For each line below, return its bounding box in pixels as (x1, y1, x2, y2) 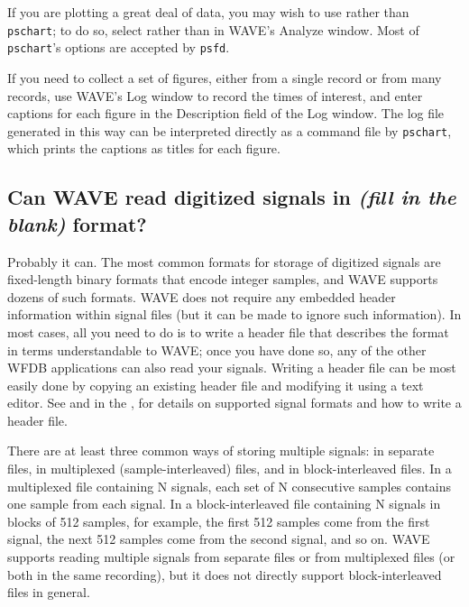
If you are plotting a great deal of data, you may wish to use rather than (7, 3, 409, 21)
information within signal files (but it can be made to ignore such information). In (7, 305, 462, 324)
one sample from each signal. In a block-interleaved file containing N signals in (7, 494, 441, 513)
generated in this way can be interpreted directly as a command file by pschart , (7, 121, 452, 140)
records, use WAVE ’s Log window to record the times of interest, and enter (7, 86, 423, 105)
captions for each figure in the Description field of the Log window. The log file (7, 104, 445, 123)
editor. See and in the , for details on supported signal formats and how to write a (7, 393, 462, 412)
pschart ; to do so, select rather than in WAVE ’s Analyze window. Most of (7, 20, 419, 39)
